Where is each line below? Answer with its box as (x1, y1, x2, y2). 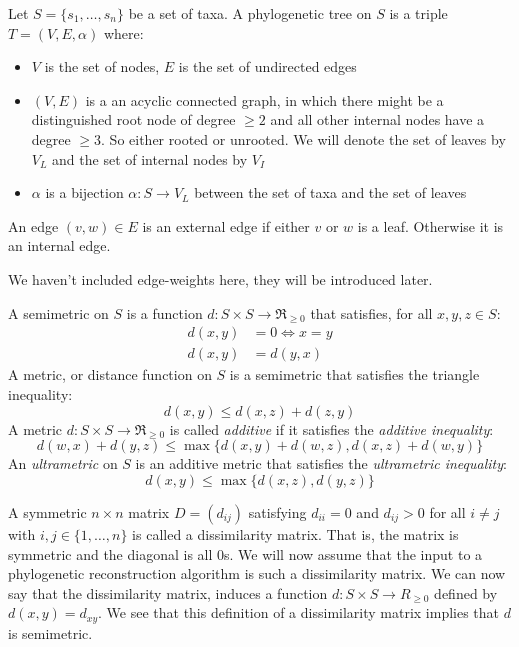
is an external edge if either (142, 215, 310, 236)
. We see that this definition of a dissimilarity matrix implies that (98, 602, 500, 623)
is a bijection (45, 182, 124, 203)
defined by (434, 582, 498, 603)
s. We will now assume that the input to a (224, 543, 483, 564)
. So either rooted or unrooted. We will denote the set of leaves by (101, 128, 506, 149)
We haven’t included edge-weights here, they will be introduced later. (8, 268, 433, 289)
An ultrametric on (8, 453, 118, 474)
